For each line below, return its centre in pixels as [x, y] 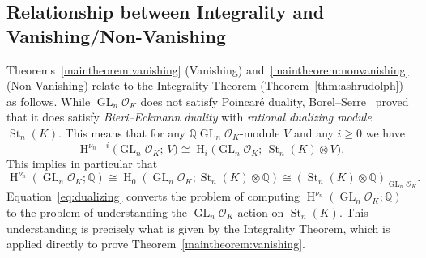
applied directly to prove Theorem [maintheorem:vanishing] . [156, 244]
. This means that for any [122, 132]
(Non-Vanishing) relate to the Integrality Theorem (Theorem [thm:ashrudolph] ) [205, 85]
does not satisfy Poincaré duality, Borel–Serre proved [275, 101]
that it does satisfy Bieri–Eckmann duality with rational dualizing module [189, 117]
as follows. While [49, 101]
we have [385, 132]
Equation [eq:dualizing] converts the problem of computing [153, 196]
